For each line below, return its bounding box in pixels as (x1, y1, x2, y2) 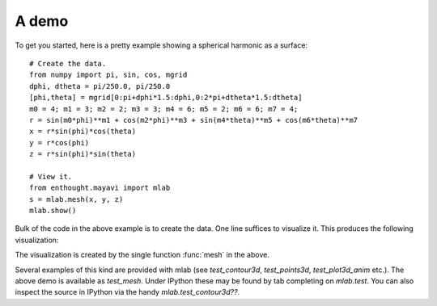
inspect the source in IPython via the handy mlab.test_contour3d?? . (15, 287, 240, 297)
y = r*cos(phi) (29, 138, 90, 147)
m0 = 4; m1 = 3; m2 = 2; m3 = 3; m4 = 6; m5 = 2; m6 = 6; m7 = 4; (29, 104, 299, 113)
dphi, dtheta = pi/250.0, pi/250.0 (29, 82, 171, 90)
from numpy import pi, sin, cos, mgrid (29, 70, 188, 80)
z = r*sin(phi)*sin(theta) (29, 149, 137, 159)
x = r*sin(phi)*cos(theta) (29, 127, 137, 136)
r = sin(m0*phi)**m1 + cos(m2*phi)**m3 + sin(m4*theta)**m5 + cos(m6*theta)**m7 (29, 115, 359, 124)
